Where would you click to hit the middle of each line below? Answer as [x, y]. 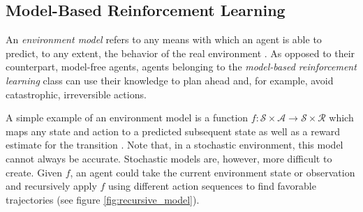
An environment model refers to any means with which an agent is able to [164, 39]
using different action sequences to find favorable [212, 186]
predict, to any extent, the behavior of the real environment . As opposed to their [180, 53]
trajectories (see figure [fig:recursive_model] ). [103, 199]
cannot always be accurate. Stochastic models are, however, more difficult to [169, 158]
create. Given [34, 172]
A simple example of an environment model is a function [127, 118]
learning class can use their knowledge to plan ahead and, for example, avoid [170, 80]
